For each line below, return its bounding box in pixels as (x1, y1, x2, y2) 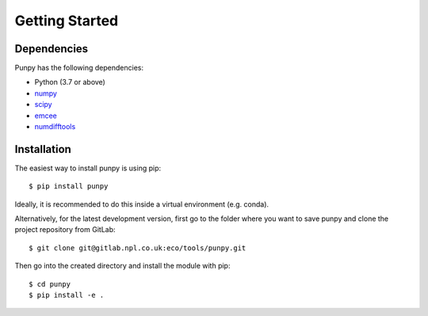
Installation (14, 143, 71, 156)
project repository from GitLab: (14, 225, 116, 234)
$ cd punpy (29, 280, 71, 288)
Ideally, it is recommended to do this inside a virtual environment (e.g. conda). (14, 199, 269, 209)
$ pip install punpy (29, 182, 109, 191)
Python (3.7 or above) (34, 78, 106, 87)
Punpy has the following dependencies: (14, 63, 144, 73)
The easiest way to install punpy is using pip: (14, 163, 162, 173)
